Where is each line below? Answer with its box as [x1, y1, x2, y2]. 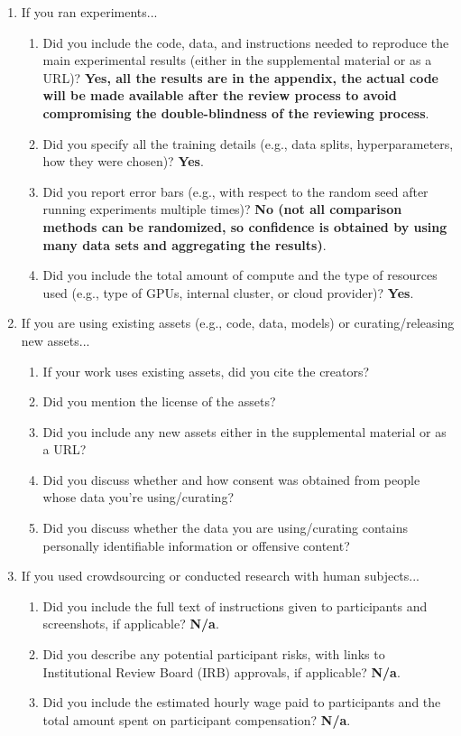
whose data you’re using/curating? [42, 488, 235, 507]
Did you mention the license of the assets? [42, 392, 276, 411]
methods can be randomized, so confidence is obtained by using [42, 217, 447, 236]
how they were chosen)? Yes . [42, 152, 204, 171]
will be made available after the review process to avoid [42, 86, 397, 105]
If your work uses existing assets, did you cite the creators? [42, 361, 370, 380]
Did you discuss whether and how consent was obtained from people [42, 470, 420, 489]
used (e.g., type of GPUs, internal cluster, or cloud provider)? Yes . [42, 283, 414, 302]
